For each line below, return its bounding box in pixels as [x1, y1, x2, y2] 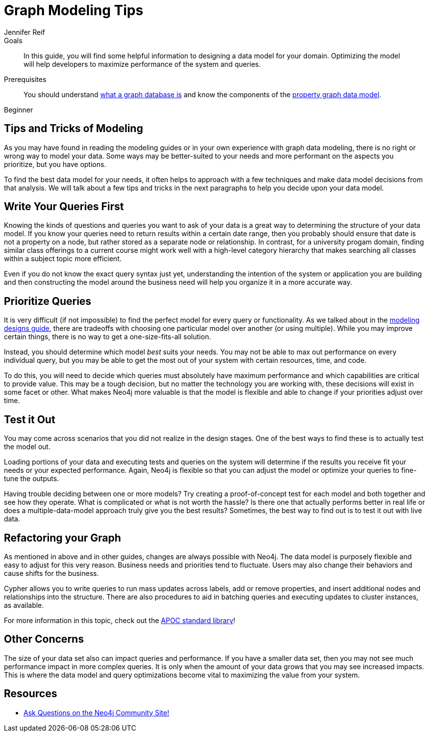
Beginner [4, 105, 33, 114]
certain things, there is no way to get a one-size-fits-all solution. [4, 332, 211, 341]
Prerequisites [4, 75, 47, 83]
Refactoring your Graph [4, 531, 121, 544]
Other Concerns [4, 633, 84, 646]
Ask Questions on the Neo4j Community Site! [24, 708, 169, 717]
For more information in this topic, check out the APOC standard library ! [4, 616, 235, 625]
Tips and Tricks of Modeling [4, 122, 143, 135]
